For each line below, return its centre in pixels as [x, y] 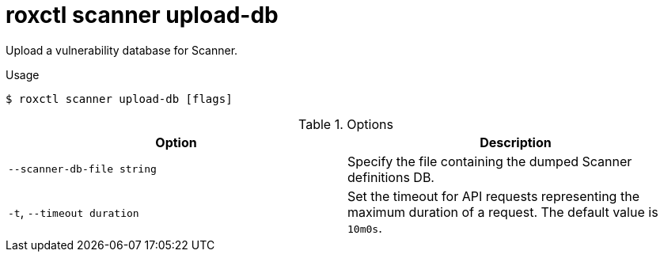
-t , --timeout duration [74, 212]
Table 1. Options [346, 124]
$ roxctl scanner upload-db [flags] [119, 99]
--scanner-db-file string [82, 169]
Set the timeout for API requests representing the [493, 196]
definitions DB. [391, 177]
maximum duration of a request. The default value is [503, 212]
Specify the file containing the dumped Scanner [490, 161]
